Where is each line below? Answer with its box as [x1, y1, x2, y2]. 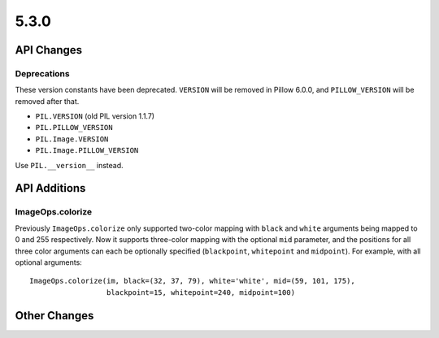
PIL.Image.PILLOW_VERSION [35, 146, 139, 155]
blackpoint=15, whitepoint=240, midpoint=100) [106, 288, 296, 297]
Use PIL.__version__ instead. [15, 160, 124, 170]
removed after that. [15, 96, 80, 106]
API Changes [15, 43, 83, 57]
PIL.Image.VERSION [35, 134, 109, 144]
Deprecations [15, 67, 70, 79]
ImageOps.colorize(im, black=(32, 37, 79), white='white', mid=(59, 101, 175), [29, 276, 355, 286]
